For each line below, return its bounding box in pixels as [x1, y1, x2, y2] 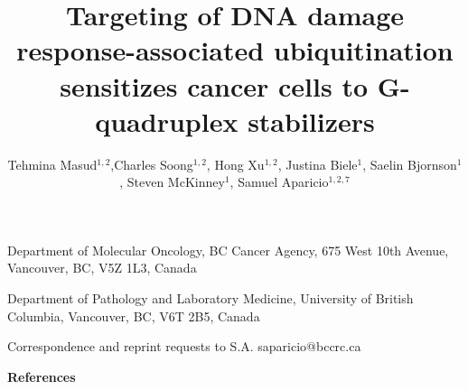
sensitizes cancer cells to [60, 67, 369, 104]
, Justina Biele [277, 154, 358, 173]
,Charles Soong [110, 154, 193, 173]
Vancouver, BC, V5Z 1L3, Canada [7, 258, 197, 277]
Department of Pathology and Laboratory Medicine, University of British [7, 289, 414, 308]
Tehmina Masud [7, 154, 98, 173]
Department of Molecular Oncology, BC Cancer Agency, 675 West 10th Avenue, [7, 240, 449, 259]
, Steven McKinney [119, 172, 225, 191]
